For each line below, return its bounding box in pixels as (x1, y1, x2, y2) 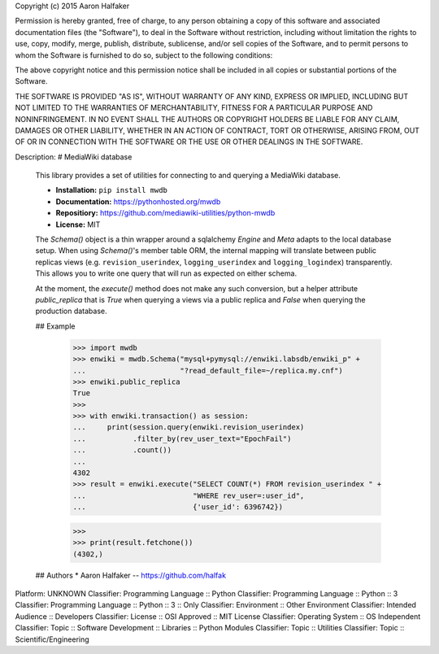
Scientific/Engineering (15, 634, 89, 644)
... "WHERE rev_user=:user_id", (72, 490, 305, 500)
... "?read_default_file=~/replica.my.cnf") (72, 366, 343, 375)
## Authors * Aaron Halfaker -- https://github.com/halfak (35, 570, 227, 580)
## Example (35, 321, 76, 331)
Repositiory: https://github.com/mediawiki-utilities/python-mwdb (55, 208, 276, 218)
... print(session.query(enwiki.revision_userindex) (72, 423, 305, 432)
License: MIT (55, 220, 101, 229)
